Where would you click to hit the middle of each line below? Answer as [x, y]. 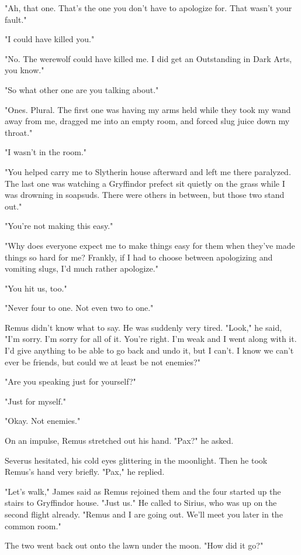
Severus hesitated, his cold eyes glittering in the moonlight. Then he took [136, 460]
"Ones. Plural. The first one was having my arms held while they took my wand [148, 109]
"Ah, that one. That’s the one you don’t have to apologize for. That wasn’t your [148, 8]
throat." [19, 132]
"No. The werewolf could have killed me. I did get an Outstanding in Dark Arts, [148, 58]
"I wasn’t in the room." [46, 152]
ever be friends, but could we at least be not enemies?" [103, 362]
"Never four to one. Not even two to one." [79, 308]
